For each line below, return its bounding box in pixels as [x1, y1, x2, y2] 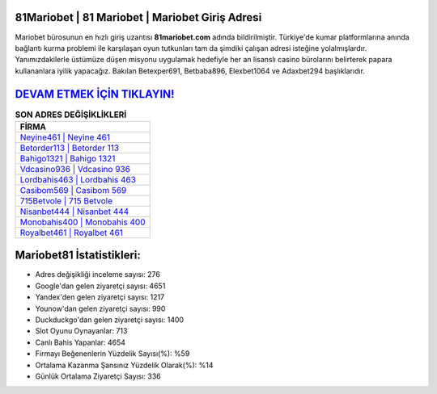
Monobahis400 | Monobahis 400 [19, 216, 146, 228]
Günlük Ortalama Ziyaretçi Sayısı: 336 [35, 371, 161, 381]
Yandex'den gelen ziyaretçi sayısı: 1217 [35, 292, 165, 302]
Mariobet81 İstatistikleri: [15, 249, 142, 262]
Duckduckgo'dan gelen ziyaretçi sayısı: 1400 [35, 315, 185, 325]
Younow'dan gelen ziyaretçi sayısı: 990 [35, 304, 166, 313]
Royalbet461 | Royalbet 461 [19, 227, 123, 238]
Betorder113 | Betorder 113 [19, 142, 120, 153]
